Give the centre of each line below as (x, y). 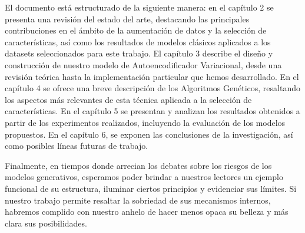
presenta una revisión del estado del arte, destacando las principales (127, 19)
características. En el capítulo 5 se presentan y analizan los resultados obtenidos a (152, 111)
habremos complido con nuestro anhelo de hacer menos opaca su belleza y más (147, 212)
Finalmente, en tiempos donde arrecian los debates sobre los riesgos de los (138, 165)
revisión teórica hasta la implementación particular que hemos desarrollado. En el (152, 76)
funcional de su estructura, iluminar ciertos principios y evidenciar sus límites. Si (151, 188)
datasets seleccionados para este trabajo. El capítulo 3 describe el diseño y (139, 53)
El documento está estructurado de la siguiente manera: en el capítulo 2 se (139, 7)
